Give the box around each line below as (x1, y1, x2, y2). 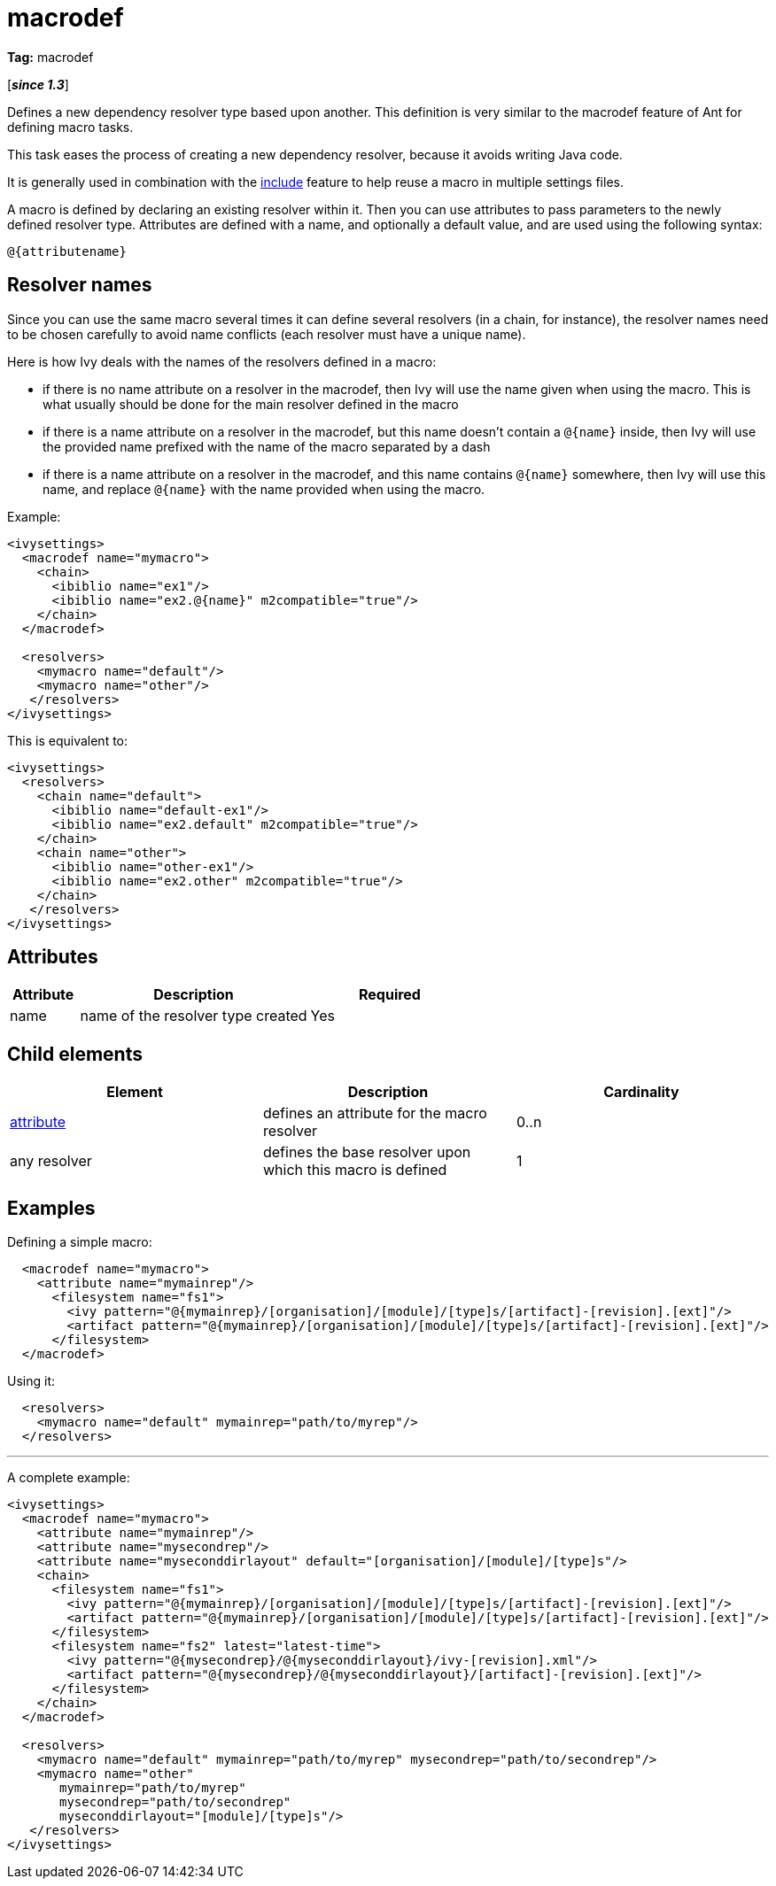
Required (358, 986, 421, 1004)
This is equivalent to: (7, 732, 128, 748)
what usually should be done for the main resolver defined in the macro (43, 396, 459, 412)
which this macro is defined (262, 1161, 447, 1179)
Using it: (7, 1373, 55, 1389)
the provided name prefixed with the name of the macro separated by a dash (43, 438, 491, 454)
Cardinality (603, 1083, 679, 1101)
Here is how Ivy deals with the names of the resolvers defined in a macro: (7, 353, 437, 369)
